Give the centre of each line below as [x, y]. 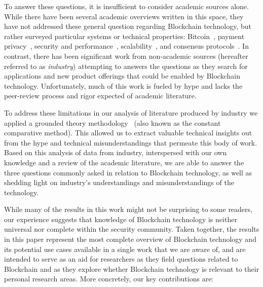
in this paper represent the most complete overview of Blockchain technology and [130, 239]
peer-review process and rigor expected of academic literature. [100, 96]
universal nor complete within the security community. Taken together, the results [132, 229]
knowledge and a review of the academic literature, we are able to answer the [124, 162]
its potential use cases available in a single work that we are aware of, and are [125, 249]
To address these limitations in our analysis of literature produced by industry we [131, 112]
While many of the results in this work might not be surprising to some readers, [128, 209]
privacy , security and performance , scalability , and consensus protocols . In [126, 46]
